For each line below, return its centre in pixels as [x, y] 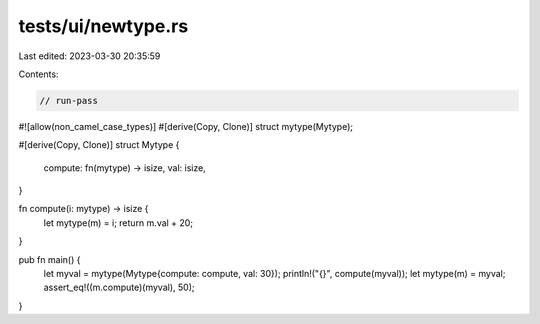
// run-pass [69, 100]
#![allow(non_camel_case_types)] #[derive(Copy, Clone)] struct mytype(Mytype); [186, 126]
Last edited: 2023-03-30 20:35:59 [89, 56]
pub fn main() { [49, 259]
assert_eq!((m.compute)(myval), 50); [119, 287]
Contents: [38, 74]
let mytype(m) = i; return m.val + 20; [118, 222]
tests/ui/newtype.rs [103, 26]
